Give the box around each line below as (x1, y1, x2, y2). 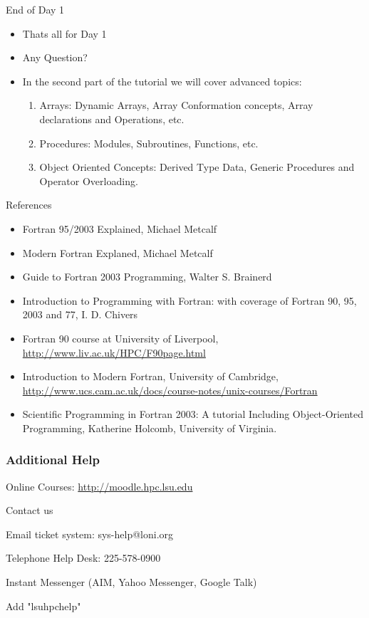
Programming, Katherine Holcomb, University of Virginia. (22, 420, 277, 435)
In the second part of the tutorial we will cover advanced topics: (22, 73, 302, 88)
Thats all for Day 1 (22, 26, 107, 41)
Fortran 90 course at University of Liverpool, (22, 330, 219, 345)
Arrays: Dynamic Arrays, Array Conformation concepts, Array (39, 98, 313, 112)
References (6, 197, 52, 212)
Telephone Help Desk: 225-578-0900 (6, 550, 161, 565)
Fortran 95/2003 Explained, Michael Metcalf (22, 221, 217, 236)
